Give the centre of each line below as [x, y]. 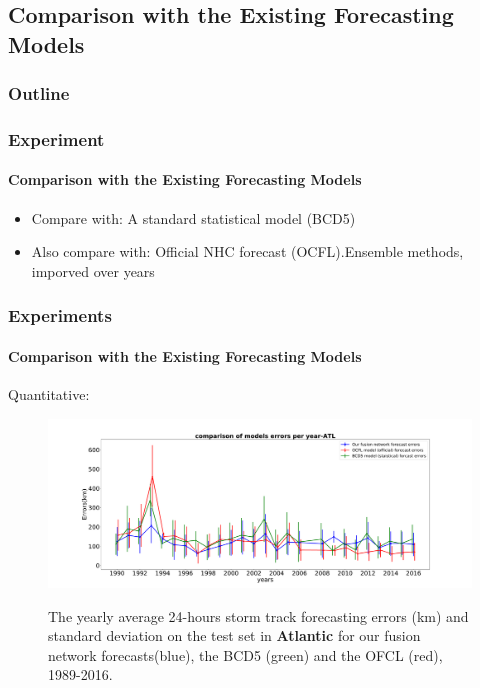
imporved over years [93, 270]
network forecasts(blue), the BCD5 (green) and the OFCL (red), [245, 654]
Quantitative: [49, 394]
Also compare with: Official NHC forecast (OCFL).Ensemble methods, [247, 251]
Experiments [60, 315]
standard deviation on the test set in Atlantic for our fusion [234, 635]
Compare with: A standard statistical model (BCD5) [193, 217]
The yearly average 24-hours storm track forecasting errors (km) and [258, 615]
